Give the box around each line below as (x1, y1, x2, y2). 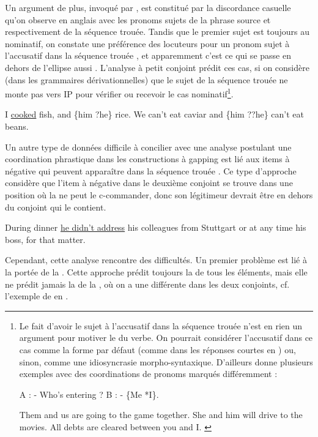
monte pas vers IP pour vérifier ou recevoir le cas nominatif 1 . (5, 86, 234, 100)
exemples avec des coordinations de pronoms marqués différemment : (19, 367, 278, 380)
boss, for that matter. (5, 233, 86, 245)
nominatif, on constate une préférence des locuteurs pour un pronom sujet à (5, 37, 290, 50)
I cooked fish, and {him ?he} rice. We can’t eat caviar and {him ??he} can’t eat (5, 108, 304, 121)
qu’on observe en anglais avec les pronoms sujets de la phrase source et (5, 13, 271, 26)
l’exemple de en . (5, 289, 68, 302)
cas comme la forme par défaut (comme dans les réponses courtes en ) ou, (19, 343, 296, 356)
